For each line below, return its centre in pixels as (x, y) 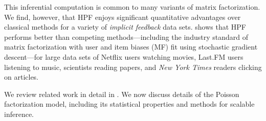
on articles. (21, 77)
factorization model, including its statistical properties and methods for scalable (129, 104)
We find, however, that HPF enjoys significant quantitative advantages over (123, 17)
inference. (19, 114)
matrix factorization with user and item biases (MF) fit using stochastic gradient (131, 47)
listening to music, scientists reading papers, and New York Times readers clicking (133, 67)
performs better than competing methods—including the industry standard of (126, 37)
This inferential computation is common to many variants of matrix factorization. (132, 7)
